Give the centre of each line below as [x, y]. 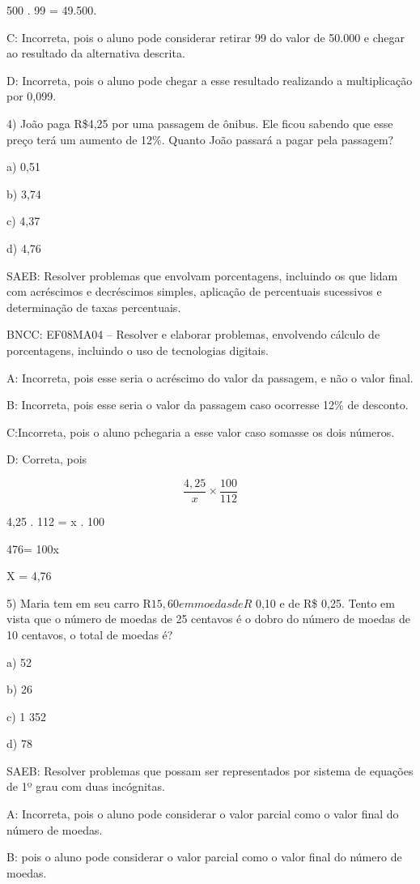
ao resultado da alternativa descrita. [96, 53]
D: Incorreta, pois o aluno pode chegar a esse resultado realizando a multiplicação [210, 80]
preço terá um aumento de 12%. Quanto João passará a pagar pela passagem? [200, 139]
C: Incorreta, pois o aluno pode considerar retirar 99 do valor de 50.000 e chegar [206, 37]
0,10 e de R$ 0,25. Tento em [325, 602]
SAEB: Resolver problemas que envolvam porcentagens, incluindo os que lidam [202, 275]
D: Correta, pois [47, 459]
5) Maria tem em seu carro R [79, 602]
